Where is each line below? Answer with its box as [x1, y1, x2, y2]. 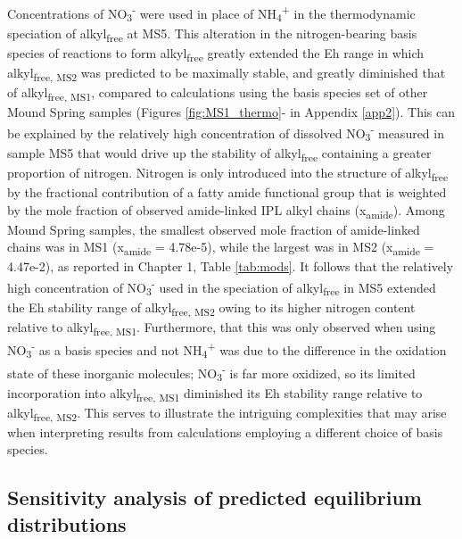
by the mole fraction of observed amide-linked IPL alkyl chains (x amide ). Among [7, 200, 445, 221]
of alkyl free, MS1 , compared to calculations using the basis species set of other [7, 83, 428, 104]
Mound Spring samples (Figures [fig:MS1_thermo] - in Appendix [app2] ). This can [7, 103, 456, 121]
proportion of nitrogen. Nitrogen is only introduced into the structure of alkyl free [7, 162, 449, 184]
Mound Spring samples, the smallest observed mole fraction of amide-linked [7, 220, 420, 238]
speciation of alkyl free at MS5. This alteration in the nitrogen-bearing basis [7, 23, 417, 45]
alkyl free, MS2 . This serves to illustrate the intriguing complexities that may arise [7, 402, 447, 424]
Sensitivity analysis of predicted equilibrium [7, 484, 422, 511]
